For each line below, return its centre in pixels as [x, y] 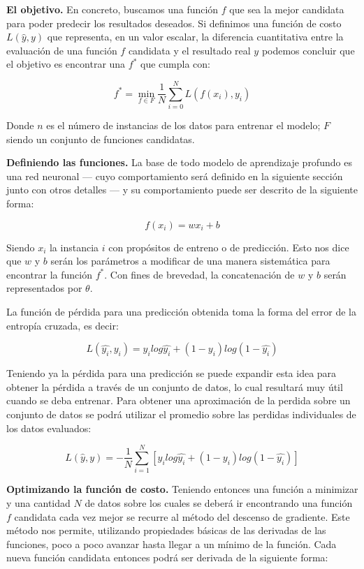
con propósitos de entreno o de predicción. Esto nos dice [229, 247]
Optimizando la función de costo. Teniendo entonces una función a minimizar [182, 489]
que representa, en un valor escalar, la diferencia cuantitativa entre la [195, 37]
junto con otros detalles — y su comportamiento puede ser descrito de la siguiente [182, 190]
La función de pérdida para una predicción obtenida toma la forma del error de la [182, 312]
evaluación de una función [62, 50]
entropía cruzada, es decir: [63, 325]
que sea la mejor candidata [287, 9]
